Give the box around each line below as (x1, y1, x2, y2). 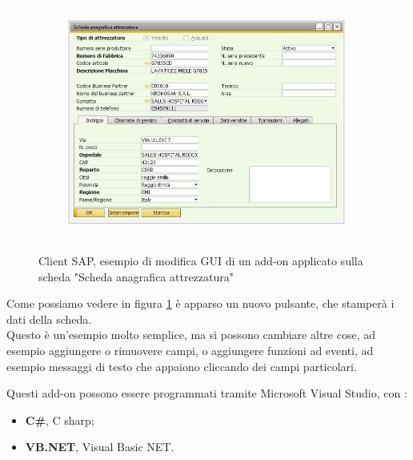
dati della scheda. (6, 310, 92, 327)
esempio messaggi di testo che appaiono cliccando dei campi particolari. (6, 357, 357, 374)
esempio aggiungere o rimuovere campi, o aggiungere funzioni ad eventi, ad (6, 341, 374, 358)
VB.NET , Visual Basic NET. (25, 438, 174, 455)
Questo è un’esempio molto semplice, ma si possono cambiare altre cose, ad (6, 326, 375, 343)
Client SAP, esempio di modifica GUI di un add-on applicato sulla (38, 252, 363, 268)
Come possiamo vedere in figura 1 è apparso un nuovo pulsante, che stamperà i (6, 295, 395, 312)
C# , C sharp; (25, 411, 94, 428)
